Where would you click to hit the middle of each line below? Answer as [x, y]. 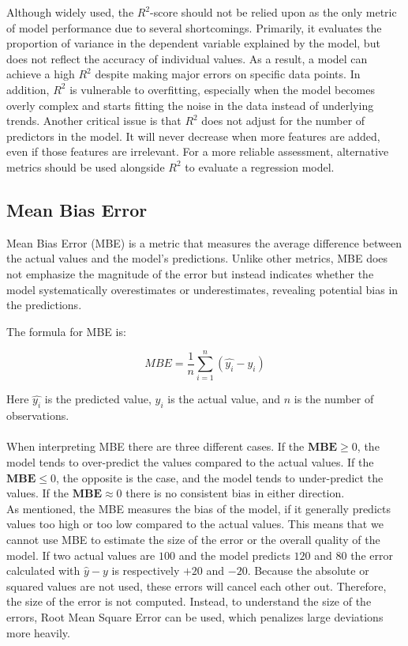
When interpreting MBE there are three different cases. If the [155, 446]
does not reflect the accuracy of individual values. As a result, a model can [187, 58]
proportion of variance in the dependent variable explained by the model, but [193, 43]
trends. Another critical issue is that [94, 121]
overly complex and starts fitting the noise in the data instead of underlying [190, 105]
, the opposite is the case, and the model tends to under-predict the [219, 477]
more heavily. [38, 632]
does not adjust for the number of [283, 121]
